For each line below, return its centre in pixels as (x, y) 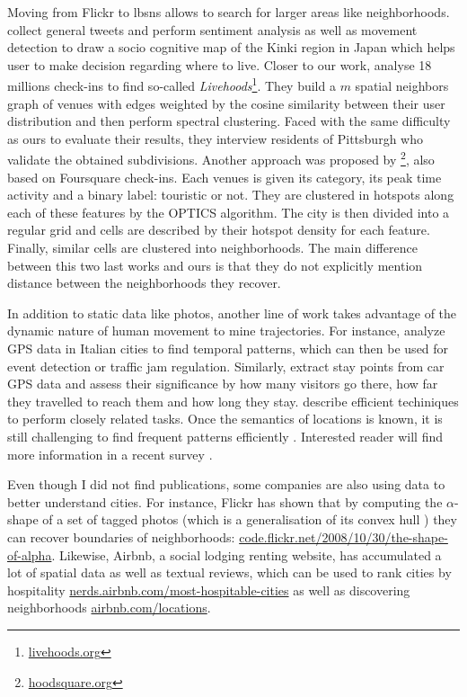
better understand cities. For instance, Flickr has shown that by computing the (225, 501)
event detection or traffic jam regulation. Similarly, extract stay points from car (226, 366)
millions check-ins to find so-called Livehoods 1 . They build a (172, 85)
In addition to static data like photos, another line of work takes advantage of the (232, 313)
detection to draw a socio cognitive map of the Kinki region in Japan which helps (231, 47)
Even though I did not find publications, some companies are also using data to (226, 484)
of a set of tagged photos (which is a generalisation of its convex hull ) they (250, 519)
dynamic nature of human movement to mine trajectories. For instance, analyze (226, 331)
